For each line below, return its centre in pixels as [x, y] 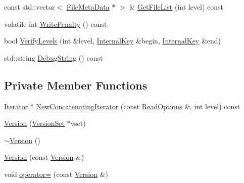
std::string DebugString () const [54, 57]
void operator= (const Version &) [56, 174]
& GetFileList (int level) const [177, 7]
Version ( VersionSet [35, 123]
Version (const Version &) [44, 157]
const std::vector [30, 7]
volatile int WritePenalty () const [56, 24]
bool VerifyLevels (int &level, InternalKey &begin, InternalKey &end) [113, 41]
